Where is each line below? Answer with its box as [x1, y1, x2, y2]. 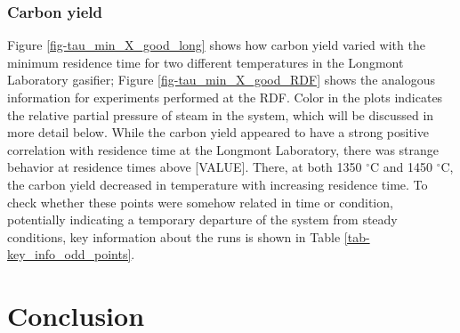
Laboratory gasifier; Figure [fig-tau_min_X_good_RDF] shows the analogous [7, 70, 436, 89]
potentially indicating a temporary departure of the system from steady [7, 210, 398, 229]
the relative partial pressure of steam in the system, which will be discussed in [7, 105, 434, 124]
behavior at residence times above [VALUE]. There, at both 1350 [7, 158, 362, 176]
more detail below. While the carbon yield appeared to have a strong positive [7, 123, 429, 142]
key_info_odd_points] [7, 245, 132, 264]
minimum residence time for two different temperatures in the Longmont [7, 53, 404, 71]
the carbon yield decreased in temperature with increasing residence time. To [7, 175, 428, 193]
